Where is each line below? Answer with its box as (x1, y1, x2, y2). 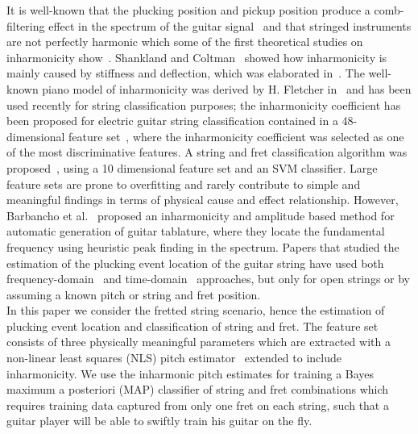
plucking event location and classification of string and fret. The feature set (6, 317, 379, 334)
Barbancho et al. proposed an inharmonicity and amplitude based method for (6, 207, 395, 223)
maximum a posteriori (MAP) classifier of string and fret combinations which (6, 381, 389, 398)
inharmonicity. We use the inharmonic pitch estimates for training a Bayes (6, 365, 375, 382)
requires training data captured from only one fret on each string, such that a (6, 396, 389, 413)
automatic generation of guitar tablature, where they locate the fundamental (6, 223, 385, 240)
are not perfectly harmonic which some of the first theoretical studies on (6, 33, 363, 50)
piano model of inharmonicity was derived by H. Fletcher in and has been (42, 80, 412, 97)
